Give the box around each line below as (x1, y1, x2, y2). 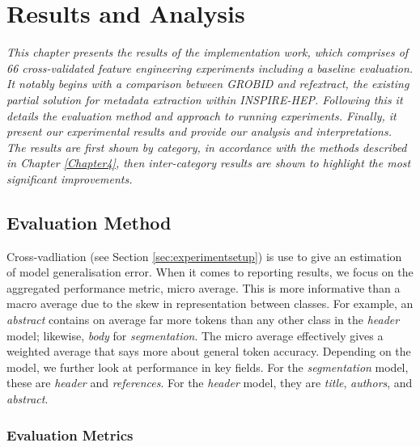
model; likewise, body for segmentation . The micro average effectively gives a (6, 327, 384, 344)
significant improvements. (6, 170, 133, 187)
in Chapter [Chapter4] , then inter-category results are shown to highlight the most (6, 154, 411, 171)
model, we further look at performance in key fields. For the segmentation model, (6, 358, 409, 375)
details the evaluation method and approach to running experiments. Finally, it (6, 107, 397, 124)
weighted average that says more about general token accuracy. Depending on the (6, 343, 411, 360)
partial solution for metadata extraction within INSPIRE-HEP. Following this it (6, 91, 403, 108)
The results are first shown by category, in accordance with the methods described (6, 138, 407, 155)
